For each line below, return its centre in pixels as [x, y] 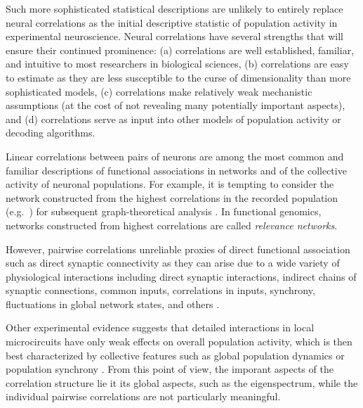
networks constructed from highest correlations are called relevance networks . [172, 225]
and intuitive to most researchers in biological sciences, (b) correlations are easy [177, 64]
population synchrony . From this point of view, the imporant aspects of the [170, 369]
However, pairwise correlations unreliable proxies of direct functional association [178, 249]
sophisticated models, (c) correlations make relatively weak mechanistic [159, 91]
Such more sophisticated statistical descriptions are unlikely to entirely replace [174, 8]
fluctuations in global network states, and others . [113, 304]
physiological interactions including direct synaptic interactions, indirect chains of [181, 276]
